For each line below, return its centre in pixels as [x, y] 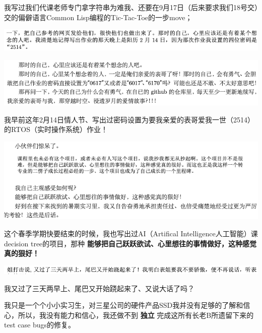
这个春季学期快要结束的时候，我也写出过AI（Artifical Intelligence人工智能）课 [131, 233]
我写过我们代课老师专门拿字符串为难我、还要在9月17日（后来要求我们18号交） [131, 7]
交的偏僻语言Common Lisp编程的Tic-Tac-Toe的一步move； [98, 17]
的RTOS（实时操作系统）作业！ [56, 129]
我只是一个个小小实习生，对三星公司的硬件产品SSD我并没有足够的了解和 [124, 305]
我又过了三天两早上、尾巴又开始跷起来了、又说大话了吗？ [99, 288]
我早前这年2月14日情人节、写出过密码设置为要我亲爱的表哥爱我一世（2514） [129, 119]
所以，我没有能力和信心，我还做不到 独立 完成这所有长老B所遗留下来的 [136, 315]
